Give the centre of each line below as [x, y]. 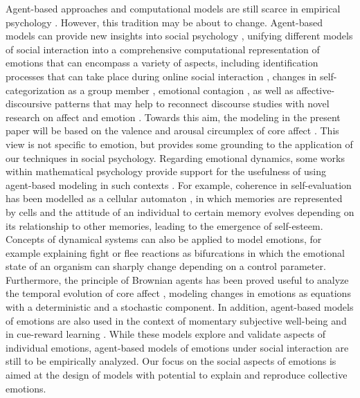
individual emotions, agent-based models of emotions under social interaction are [177, 347]
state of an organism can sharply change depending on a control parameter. [166, 266]
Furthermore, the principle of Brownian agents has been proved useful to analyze [177, 279]
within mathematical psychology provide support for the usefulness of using [166, 171]
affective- [316, 90]
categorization [35, 90]
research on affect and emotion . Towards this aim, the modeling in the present [173, 117]
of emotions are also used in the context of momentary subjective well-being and [176, 320]
